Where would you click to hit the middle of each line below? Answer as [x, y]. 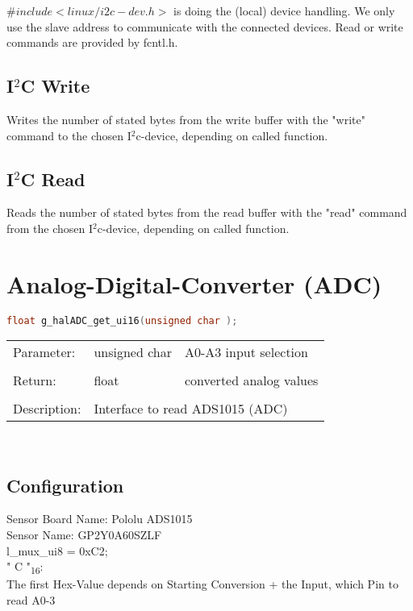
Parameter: [44, 351]
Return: [35, 380]
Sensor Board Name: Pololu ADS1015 [100, 519]
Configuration [65, 485]
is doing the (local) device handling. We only [284, 10]
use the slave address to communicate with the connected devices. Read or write [205, 26]
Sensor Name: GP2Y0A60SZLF [84, 534]
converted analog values [251, 380]
